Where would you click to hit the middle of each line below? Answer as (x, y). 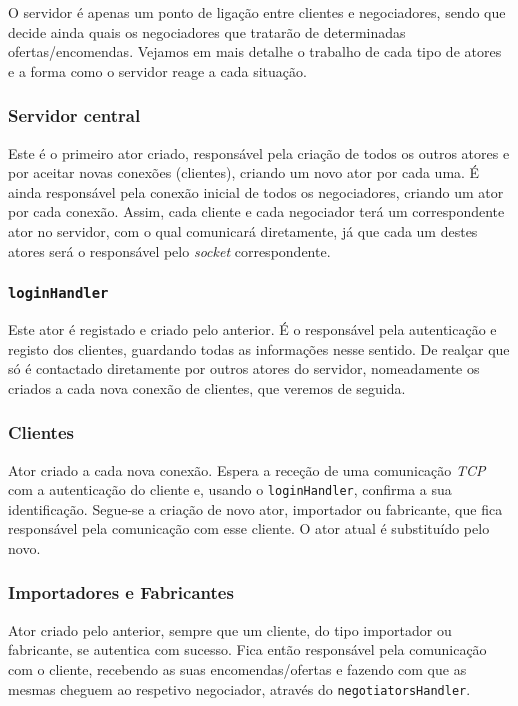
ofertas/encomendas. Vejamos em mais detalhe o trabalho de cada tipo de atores (255, 51)
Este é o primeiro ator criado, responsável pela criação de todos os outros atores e (259, 152)
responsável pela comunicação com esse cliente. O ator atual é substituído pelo (249, 528)
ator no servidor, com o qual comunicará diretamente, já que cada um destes (243, 230)
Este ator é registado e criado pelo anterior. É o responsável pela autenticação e (252, 328)
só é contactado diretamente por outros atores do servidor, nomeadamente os (244, 368)
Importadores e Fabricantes (121, 592)
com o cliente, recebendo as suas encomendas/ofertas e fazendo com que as (237, 668)
